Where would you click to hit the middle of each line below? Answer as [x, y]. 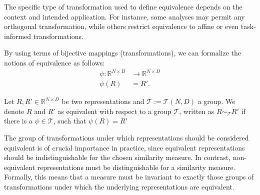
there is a [18, 121]
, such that [70, 121]
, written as [197, 111]
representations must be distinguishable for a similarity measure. [136, 167]
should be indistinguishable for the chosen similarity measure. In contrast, [117, 157]
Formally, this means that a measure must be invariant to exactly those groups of [129, 177]
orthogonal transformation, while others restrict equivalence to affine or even [121, 26]
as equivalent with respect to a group [114, 111]
